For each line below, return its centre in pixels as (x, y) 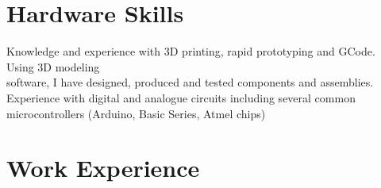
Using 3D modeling (53, 66)
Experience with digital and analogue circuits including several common (181, 97)
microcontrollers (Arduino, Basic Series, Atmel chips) (136, 113)
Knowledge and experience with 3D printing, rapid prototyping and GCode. (191, 51)
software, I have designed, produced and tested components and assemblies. (190, 82)
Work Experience (103, 168)
